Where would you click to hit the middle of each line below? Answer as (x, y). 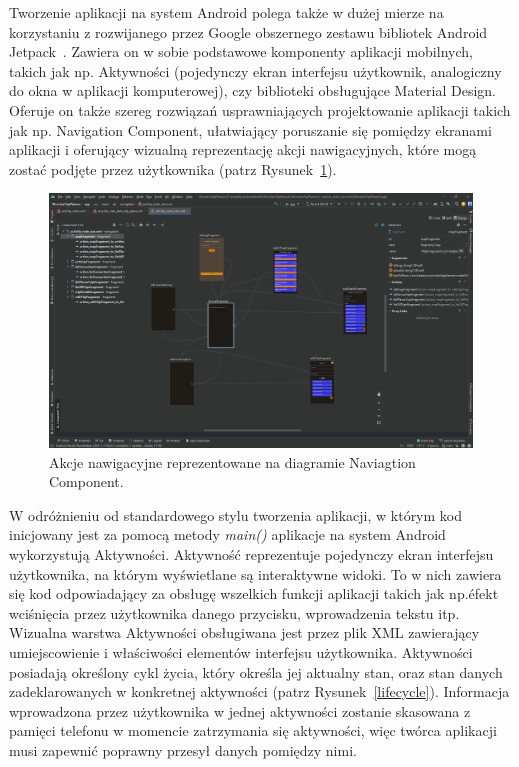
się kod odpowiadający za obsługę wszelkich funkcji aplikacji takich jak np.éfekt (254, 593)
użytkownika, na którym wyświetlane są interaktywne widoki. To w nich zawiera (255, 573)
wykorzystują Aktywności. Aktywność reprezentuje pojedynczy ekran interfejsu (251, 553)
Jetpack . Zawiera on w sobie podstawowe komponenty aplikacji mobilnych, (241, 51)
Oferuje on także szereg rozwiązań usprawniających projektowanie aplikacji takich (260, 109)
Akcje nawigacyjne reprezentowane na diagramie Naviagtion (232, 461)
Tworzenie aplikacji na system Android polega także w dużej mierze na (226, 12)
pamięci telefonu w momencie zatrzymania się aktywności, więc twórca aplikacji (253, 730)
